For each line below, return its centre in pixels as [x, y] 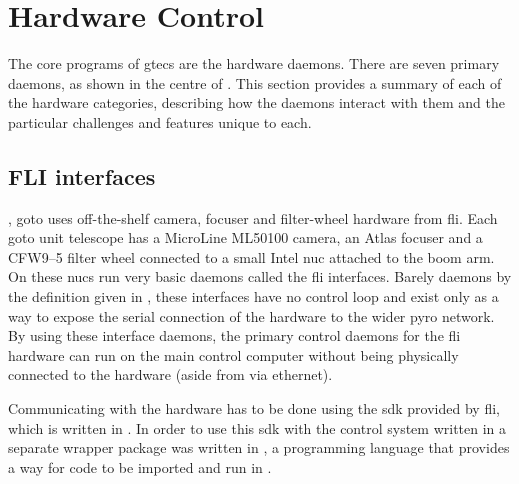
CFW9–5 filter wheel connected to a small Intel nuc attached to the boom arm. [251, 256]
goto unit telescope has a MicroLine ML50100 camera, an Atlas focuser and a [245, 237]
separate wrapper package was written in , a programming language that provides [259, 447]
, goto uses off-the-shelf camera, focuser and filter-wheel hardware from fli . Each [253, 217]
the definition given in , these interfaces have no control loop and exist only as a [253, 296]
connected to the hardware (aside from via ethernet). [170, 374]
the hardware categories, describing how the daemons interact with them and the [257, 102]
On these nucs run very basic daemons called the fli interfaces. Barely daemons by [260, 276]
